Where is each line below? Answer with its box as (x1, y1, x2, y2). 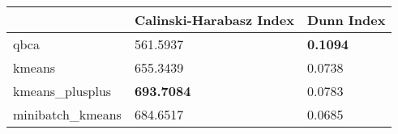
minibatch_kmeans (13, 105, 122, 124)
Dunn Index (306, 10, 386, 29)
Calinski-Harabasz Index (134, 10, 294, 29)
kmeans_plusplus (13, 82, 112, 100)
